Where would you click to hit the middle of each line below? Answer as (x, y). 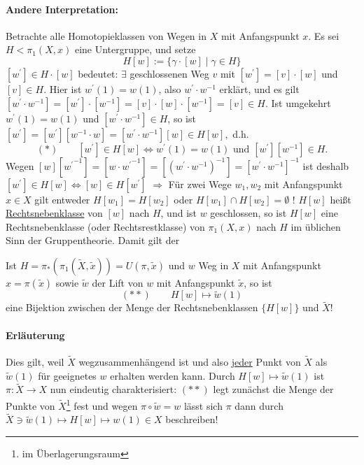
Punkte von (30, 405)
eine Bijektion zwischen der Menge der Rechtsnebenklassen (132, 307)
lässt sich (203, 405)
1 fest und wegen (102, 405)
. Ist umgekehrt (298, 102)
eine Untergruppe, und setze (135, 49)
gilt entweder (62, 199)
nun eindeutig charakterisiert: (113, 389)
